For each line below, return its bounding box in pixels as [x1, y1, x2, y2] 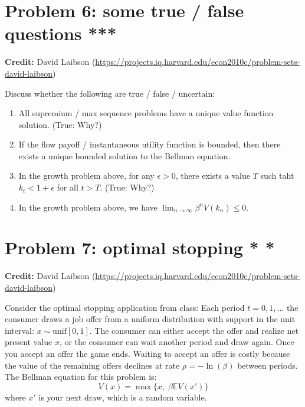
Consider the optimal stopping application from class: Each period [5, 301, 245, 313]
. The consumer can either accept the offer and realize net [89, 324, 299, 336]
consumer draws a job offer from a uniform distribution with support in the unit [5, 313, 296, 325]
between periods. [237, 359, 298, 371]
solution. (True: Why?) [18, 118, 102, 130]
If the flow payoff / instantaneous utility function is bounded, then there [18, 138, 281, 150]
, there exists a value [175, 169, 250, 182]
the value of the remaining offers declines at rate [5, 359, 180, 371]
